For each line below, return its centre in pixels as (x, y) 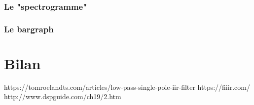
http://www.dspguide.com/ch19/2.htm (63, 96)
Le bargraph (29, 29)
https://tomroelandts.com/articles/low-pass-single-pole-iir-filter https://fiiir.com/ (127, 87)
